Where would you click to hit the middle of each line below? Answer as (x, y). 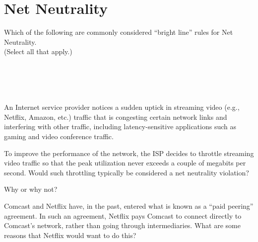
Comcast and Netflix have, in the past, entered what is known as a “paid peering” (129, 206)
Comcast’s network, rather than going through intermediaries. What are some (122, 225)
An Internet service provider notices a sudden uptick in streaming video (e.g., (122, 107)
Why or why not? (31, 189)
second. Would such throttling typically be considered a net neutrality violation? (127, 172)
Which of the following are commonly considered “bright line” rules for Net (119, 32)
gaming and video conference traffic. (59, 136)
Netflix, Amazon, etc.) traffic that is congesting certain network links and (116, 117)
